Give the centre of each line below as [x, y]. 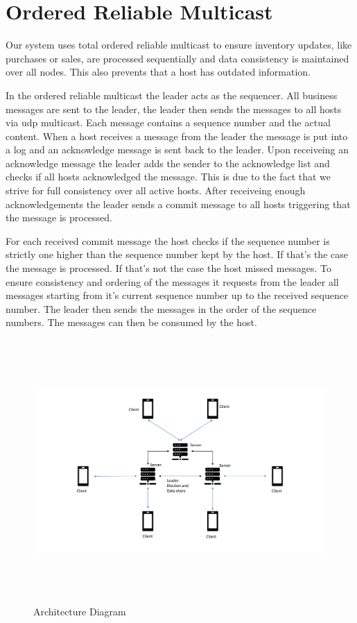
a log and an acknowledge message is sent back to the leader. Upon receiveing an [177, 150]
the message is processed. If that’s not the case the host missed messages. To [168, 268]
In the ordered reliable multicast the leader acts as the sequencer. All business [172, 95]
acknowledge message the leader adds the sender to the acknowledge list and [168, 163]
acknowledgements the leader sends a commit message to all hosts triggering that [178, 204]
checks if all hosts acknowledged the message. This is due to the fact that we [168, 177]
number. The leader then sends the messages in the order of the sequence [161, 308]
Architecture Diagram [80, 611]
